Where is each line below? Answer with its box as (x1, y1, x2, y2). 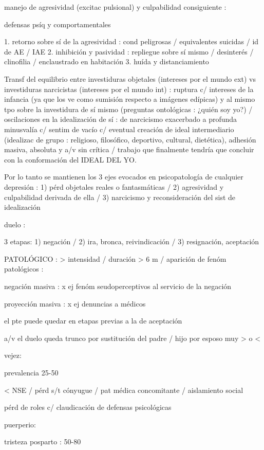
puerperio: (4, 419, 36, 429)
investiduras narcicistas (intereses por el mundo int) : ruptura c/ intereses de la (4, 83, 254, 94)
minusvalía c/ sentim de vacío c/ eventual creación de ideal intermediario (4, 123, 234, 134)
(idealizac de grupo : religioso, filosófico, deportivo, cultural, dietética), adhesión (4, 134, 256, 145)
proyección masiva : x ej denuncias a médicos (4, 298, 146, 309)
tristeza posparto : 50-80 (4, 436, 81, 447)
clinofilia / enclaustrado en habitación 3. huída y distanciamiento (4, 56, 209, 67)
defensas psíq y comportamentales (4, 19, 111, 29)
